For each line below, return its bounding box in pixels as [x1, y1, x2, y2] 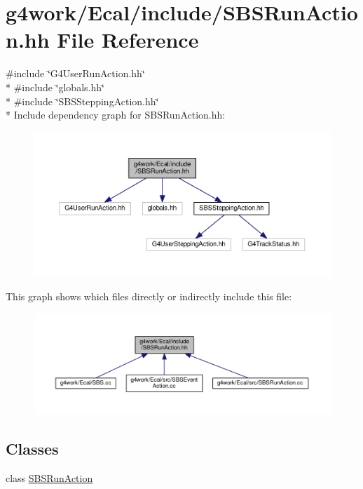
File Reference [57, 25, 199, 54]
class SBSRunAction [6, 470, 93, 485]
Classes [6, 437, 59, 459]
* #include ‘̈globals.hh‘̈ [6, 79, 104, 94]
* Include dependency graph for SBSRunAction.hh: [6, 107, 226, 122]
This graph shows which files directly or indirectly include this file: [6, 289, 292, 304]
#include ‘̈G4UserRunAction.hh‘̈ [6, 66, 145, 81]
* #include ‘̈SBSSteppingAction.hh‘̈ [6, 93, 159, 108]
